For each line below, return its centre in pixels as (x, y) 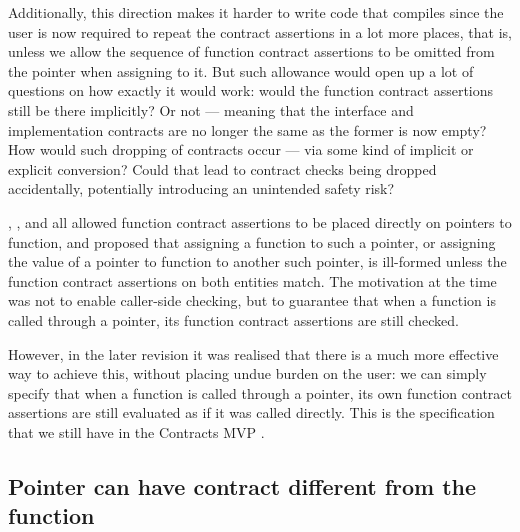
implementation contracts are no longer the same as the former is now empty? (247, 129)
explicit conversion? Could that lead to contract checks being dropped (222, 168)
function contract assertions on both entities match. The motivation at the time (252, 280)
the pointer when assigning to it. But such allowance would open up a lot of (241, 70)
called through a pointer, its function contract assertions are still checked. (233, 319)
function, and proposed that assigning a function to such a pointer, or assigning (252, 241)
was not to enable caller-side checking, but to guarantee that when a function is (252, 300)
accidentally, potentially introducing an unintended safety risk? (201, 188)
